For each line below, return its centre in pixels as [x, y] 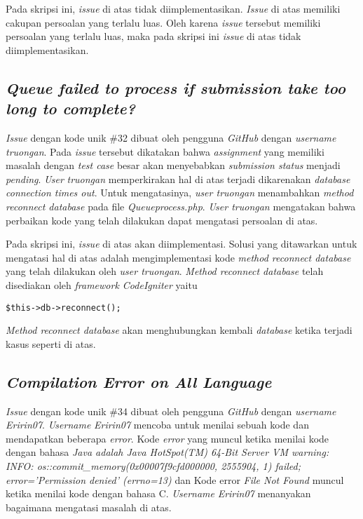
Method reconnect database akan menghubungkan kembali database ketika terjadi [179, 330]
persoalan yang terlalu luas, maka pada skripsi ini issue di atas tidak [153, 36]
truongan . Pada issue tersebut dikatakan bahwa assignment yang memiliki [165, 151]
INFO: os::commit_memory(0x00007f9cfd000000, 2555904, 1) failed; [153, 465]
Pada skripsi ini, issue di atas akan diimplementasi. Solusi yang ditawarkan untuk [181, 244]
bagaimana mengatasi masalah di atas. [89, 507]
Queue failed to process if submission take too [176, 87]
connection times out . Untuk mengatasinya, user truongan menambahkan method [180, 193]
